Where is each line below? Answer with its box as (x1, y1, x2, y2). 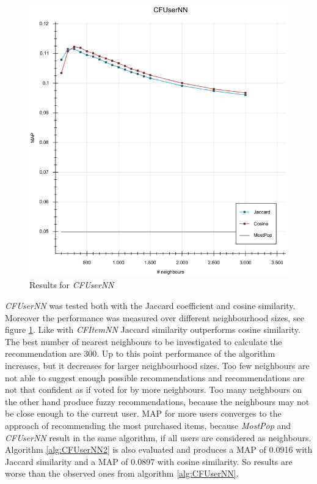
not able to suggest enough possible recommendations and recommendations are (5, 371, 305, 384)
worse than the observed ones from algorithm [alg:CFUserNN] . (5, 467, 239, 480)
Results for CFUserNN (29, 278, 114, 291)
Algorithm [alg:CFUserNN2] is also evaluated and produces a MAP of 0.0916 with (5, 443, 313, 456)
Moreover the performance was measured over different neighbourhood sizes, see (5, 311, 304, 324)
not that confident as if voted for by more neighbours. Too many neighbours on (5, 383, 302, 396)
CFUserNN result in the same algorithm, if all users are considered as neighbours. (5, 431, 312, 444)
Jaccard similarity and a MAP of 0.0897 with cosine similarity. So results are (5, 455, 293, 467)
